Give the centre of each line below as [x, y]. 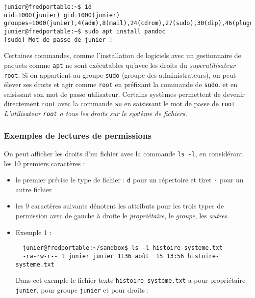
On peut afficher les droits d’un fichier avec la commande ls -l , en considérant [123, 153]
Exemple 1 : [33, 232]
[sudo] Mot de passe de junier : [58, 40]
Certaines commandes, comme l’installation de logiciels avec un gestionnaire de [123, 55]
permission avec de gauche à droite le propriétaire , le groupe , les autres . [122, 216]
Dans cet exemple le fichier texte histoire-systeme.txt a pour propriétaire [130, 280]
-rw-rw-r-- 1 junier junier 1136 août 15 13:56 [103, 256]
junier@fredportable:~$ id [48, 7]
